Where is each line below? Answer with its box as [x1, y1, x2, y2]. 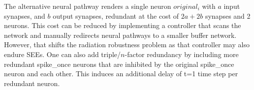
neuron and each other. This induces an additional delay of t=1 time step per [4, 68, 238, 79]
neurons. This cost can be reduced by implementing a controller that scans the [4, 20, 241, 30]
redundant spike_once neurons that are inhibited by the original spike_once [4, 59, 234, 69]
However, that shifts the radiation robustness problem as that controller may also [4, 39, 250, 50]
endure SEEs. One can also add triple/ [4, 49, 121, 59]
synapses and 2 [205, 10, 251, 21]
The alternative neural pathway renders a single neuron [4, 1, 171, 11]
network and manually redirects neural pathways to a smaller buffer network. [4, 30, 237, 40]
